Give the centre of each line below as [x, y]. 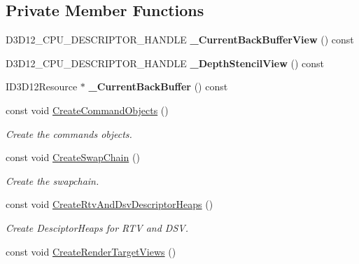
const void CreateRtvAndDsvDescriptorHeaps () [110, 204]
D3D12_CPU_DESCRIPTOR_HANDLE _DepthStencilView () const [165, 63]
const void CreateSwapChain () [73, 157]
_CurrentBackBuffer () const [158, 86]
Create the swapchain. [52, 180]
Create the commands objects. [69, 133]
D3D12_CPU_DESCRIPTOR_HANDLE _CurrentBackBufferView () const [180, 40]
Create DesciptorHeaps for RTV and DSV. [97, 227]
